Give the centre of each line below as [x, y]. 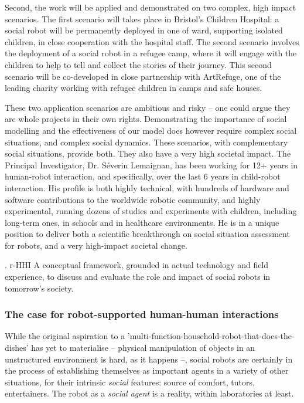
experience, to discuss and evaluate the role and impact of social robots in [138, 277]
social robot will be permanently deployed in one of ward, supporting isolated [144, 30]
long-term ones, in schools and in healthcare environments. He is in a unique [142, 222]
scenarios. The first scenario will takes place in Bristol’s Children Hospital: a [142, 18]
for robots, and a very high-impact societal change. [96, 245]
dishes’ [17, 348]
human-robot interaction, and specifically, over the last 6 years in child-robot [143, 176]
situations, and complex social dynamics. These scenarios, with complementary [146, 142]
